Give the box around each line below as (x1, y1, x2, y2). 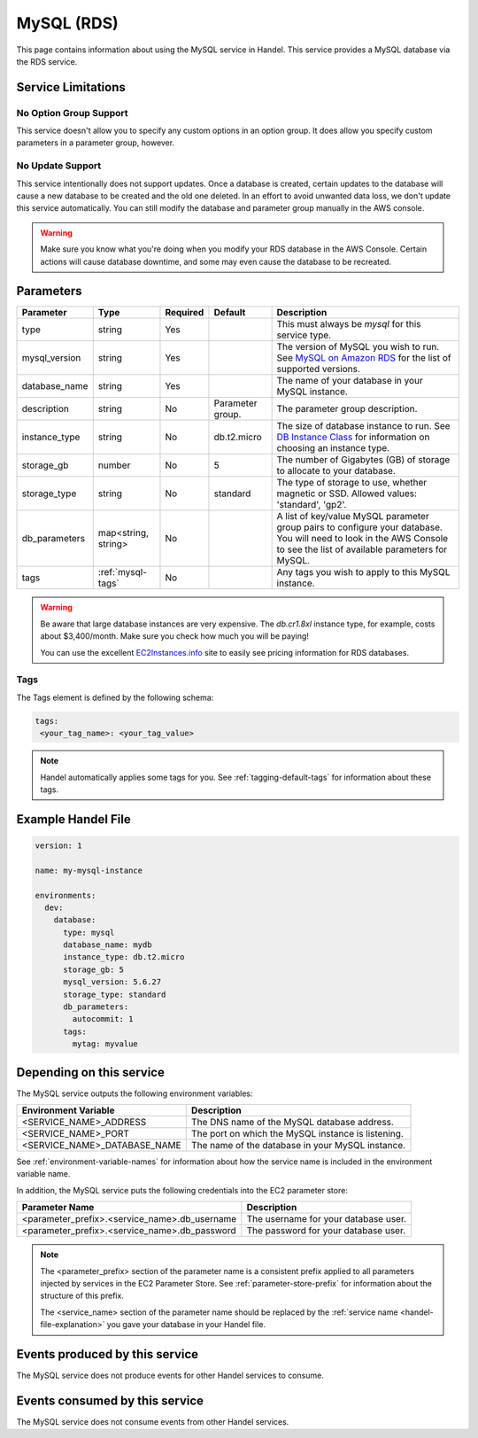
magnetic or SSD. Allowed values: (276, 487, 418, 500)
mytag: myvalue (72, 1039, 139, 1049)
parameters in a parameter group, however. (16, 137, 175, 148)
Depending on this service (16, 1064, 166, 1080)
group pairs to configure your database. (276, 521, 443, 533)
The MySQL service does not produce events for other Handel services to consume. (16, 1370, 325, 1381)
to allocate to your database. (276, 465, 396, 478)
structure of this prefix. (40, 1290, 124, 1302)
